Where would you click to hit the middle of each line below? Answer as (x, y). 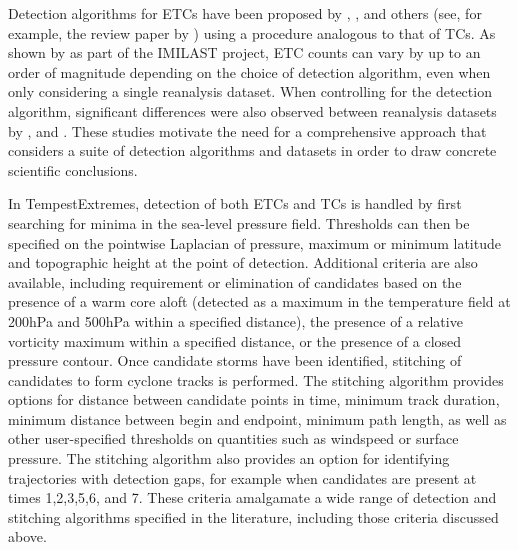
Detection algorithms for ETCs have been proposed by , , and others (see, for (245, 13)
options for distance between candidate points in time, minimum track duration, (254, 399)
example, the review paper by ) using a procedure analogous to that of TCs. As (252, 32)
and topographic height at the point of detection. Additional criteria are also (243, 262)
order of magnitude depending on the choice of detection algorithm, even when (249, 71)
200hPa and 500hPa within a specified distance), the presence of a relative (235, 320)
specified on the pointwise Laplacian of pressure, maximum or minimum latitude (254, 242)
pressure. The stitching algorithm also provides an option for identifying (229, 458)
